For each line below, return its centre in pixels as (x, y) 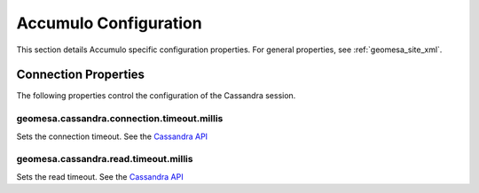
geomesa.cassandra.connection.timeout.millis (120, 119)
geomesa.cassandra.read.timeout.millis (105, 159)
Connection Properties (81, 75)
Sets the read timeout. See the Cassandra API (100, 176)
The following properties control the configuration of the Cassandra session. (156, 96)
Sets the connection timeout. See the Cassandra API (112, 136)
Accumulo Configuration (110, 23)
